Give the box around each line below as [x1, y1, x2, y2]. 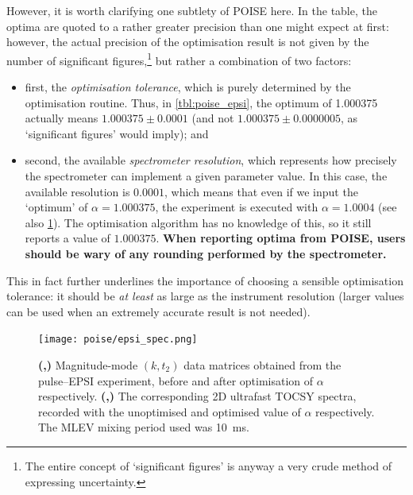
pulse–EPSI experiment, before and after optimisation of [38, 372, 314, 389]
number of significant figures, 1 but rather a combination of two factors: [6, 49, 352, 68]
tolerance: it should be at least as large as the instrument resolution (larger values [6, 288, 404, 304]
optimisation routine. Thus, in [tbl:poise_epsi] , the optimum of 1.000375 [25, 94, 378, 110]
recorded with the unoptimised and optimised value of [38, 403, 301, 420]
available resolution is [25, 183, 130, 199]
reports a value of [25, 230, 110, 246]
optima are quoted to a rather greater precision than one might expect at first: [6, 17, 389, 34]
